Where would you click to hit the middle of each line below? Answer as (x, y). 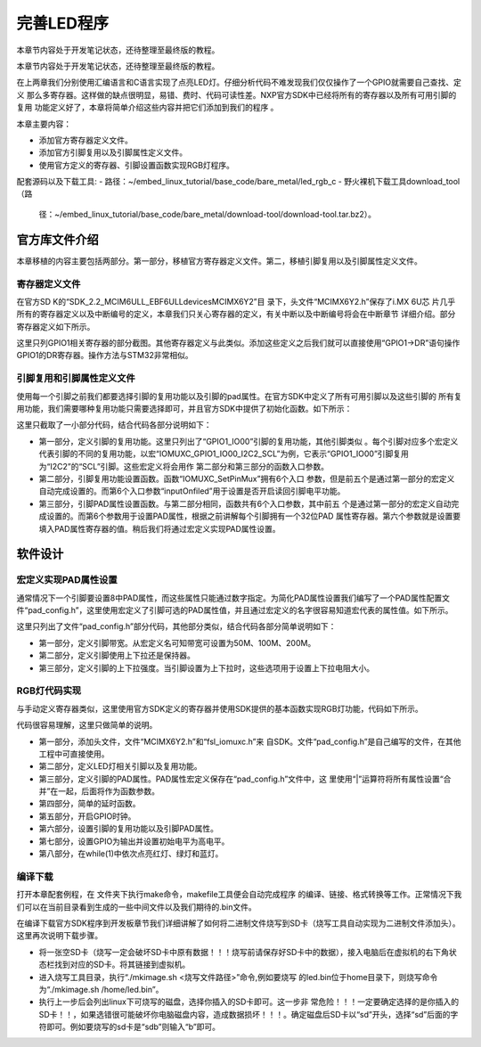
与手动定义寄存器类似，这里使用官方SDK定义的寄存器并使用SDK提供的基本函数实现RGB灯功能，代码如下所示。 (220, 708)
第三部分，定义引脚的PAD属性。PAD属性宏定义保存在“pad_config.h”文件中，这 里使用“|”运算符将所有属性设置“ (241, 779)
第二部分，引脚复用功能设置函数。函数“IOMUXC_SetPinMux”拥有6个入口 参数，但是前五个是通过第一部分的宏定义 (247, 479)
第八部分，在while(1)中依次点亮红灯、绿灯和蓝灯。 (131, 854)
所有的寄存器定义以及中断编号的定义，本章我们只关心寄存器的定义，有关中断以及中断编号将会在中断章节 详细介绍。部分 (236, 314)
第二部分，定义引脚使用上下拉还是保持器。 (117, 656)
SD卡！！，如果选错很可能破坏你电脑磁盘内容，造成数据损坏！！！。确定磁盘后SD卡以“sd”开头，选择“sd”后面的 (245, 1014)
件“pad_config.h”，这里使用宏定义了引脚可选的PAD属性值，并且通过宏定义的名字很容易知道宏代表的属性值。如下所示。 (235, 610)
